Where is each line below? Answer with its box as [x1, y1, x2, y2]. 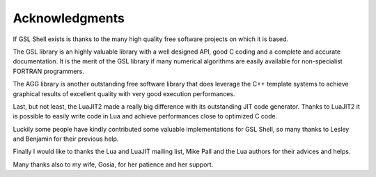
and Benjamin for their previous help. [13, 134, 119, 143]
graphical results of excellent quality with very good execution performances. [13, 89, 235, 98]
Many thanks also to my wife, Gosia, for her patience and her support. [13, 160, 214, 169]
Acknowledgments [13, 10, 125, 26]
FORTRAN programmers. [13, 67, 85, 75]
